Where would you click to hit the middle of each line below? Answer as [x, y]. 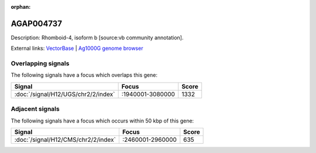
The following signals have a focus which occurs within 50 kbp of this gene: [102, 121]
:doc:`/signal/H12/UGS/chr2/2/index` [65, 94]
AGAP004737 [37, 23]
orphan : [21, 7]
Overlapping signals [40, 63]
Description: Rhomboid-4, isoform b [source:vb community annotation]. [97, 38]
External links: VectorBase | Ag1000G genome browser [77, 48]
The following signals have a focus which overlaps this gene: [84, 75]
